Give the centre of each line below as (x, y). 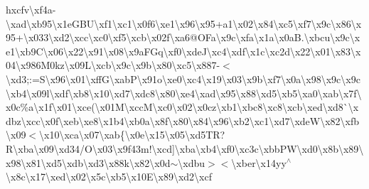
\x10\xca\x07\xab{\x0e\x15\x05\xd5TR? (132, 135)
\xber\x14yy (259, 162)
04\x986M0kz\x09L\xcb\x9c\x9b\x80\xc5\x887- (113, 65)
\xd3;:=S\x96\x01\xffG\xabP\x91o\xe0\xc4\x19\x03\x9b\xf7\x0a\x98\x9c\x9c (183, 79)
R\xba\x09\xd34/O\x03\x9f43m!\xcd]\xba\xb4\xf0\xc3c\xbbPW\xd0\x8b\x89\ (185, 148)
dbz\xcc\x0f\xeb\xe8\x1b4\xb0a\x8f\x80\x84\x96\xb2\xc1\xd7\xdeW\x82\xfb (183, 120)
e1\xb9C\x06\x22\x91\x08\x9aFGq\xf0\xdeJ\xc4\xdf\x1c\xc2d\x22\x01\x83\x (183, 51)
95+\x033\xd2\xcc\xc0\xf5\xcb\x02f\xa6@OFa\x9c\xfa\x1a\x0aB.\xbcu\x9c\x (183, 37)
